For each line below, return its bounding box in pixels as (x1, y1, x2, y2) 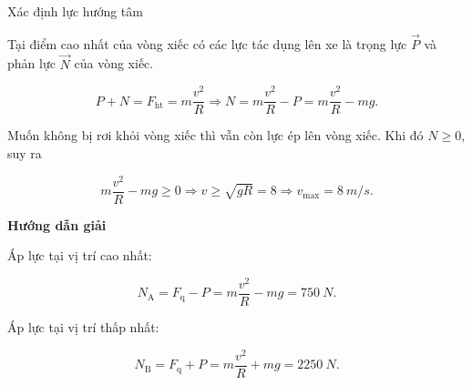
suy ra (7, 143, 42, 162)
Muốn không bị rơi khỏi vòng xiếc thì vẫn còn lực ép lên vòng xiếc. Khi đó (7, 126, 424, 145)
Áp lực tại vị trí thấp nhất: (7, 318, 159, 337)
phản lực (7, 54, 56, 73)
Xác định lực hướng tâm (7, 2, 143, 20)
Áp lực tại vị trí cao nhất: (7, 246, 152, 265)
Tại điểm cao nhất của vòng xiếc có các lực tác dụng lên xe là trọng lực (7, 34, 407, 53)
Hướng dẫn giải (7, 215, 107, 234)
